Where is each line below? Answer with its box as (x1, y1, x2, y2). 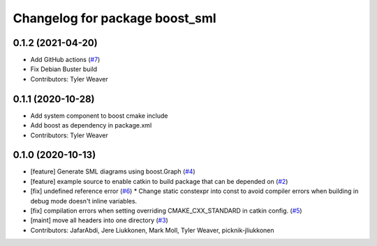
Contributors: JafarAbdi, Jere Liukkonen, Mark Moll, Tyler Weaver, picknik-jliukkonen (30, 226, 274, 234)
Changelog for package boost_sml (13, 10, 216, 26)
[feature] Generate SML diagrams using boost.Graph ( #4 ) (30, 167, 195, 176)
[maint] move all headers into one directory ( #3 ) (30, 216, 169, 224)
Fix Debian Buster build (30, 65, 98, 73)
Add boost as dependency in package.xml (30, 121, 152, 130)
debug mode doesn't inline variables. (30, 197, 138, 205)
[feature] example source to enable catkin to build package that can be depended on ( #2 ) (30, 177, 288, 185)
